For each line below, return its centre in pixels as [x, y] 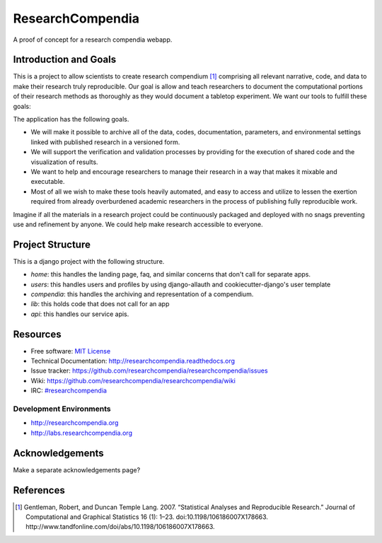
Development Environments [62, 409]
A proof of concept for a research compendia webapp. [93, 40]
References [39, 490]
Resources [37, 334]
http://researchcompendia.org [75, 423]
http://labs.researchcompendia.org [81, 433]
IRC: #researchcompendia [69, 391]
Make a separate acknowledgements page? [77, 469]
